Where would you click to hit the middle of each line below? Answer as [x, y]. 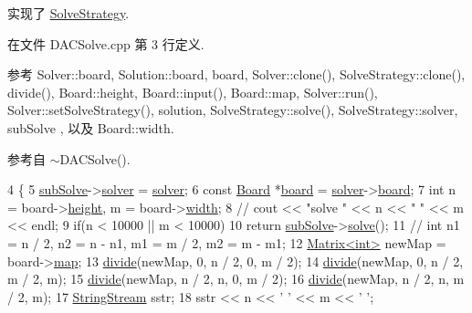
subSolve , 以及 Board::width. [91, 127]
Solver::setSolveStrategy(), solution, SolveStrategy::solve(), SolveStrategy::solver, [233, 110]
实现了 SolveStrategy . [68, 13]
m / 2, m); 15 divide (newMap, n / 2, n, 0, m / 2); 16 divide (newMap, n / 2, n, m [236, 279]
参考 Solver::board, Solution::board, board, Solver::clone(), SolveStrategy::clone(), [236, 74]
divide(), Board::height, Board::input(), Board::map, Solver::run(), [193, 92]
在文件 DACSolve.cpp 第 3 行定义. [106, 43]
